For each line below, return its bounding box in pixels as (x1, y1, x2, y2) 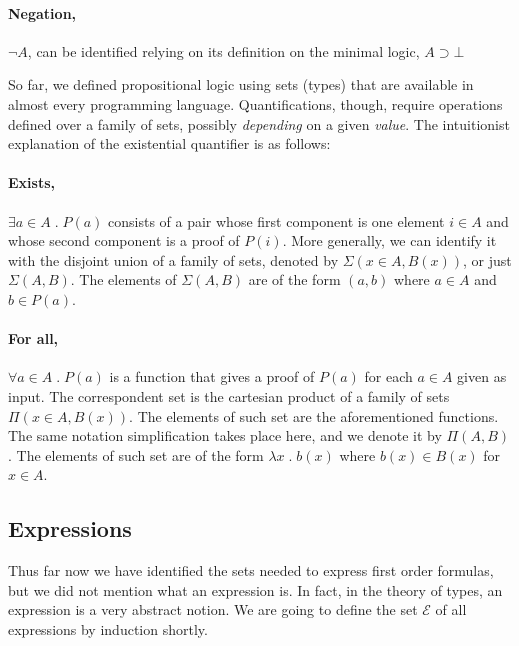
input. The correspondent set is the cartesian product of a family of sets (8, 385, 450, 406)
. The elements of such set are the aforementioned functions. (129, 405, 499, 426)
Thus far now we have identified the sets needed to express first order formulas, (8, 560, 494, 581)
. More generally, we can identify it (282, 230, 497, 251)
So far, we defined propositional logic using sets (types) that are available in (8, 74, 474, 95)
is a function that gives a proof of (109, 366, 315, 387)
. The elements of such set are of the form (8, 444, 264, 465)
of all (435, 599, 467, 620)
